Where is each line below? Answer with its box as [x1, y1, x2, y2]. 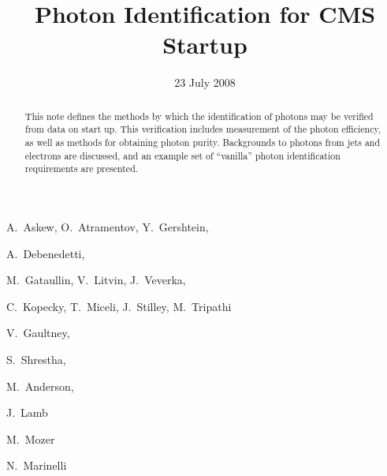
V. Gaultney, [6, 324, 70, 341]
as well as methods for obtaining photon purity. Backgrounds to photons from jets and [24, 136, 381, 149]
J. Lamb [6, 404, 48, 421]
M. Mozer [6, 430, 55, 447]
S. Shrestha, [6, 350, 66, 367]
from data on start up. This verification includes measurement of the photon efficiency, [24, 122, 381, 136]
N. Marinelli [6, 457, 67, 474]
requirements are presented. [24, 162, 139, 175]
